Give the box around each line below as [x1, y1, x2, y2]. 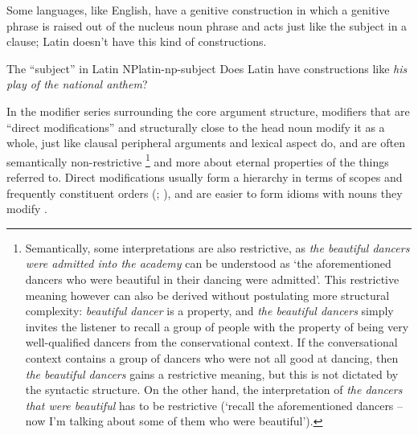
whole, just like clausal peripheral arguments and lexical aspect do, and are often [6, 134, 405, 151]
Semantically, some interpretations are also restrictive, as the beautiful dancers [25, 239, 410, 256]
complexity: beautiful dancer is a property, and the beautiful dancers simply [25, 302, 394, 319]
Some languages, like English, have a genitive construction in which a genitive [6, 2, 390, 18]
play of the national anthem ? [6, 76, 148, 92]
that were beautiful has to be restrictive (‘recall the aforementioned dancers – [25, 396, 404, 413]
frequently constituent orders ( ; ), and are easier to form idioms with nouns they [6, 184, 403, 201]
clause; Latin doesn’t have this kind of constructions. [6, 33, 267, 50]
